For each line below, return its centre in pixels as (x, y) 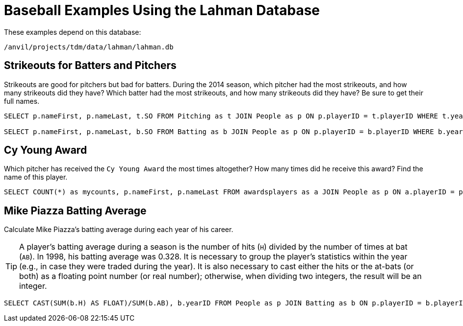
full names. (22, 101)
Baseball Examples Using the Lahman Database (162, 10)
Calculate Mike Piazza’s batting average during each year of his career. (119, 230)
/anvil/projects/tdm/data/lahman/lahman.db (89, 47)
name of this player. (36, 177)
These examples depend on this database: (73, 32)
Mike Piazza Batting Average (75, 210)
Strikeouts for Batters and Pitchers (90, 66)
